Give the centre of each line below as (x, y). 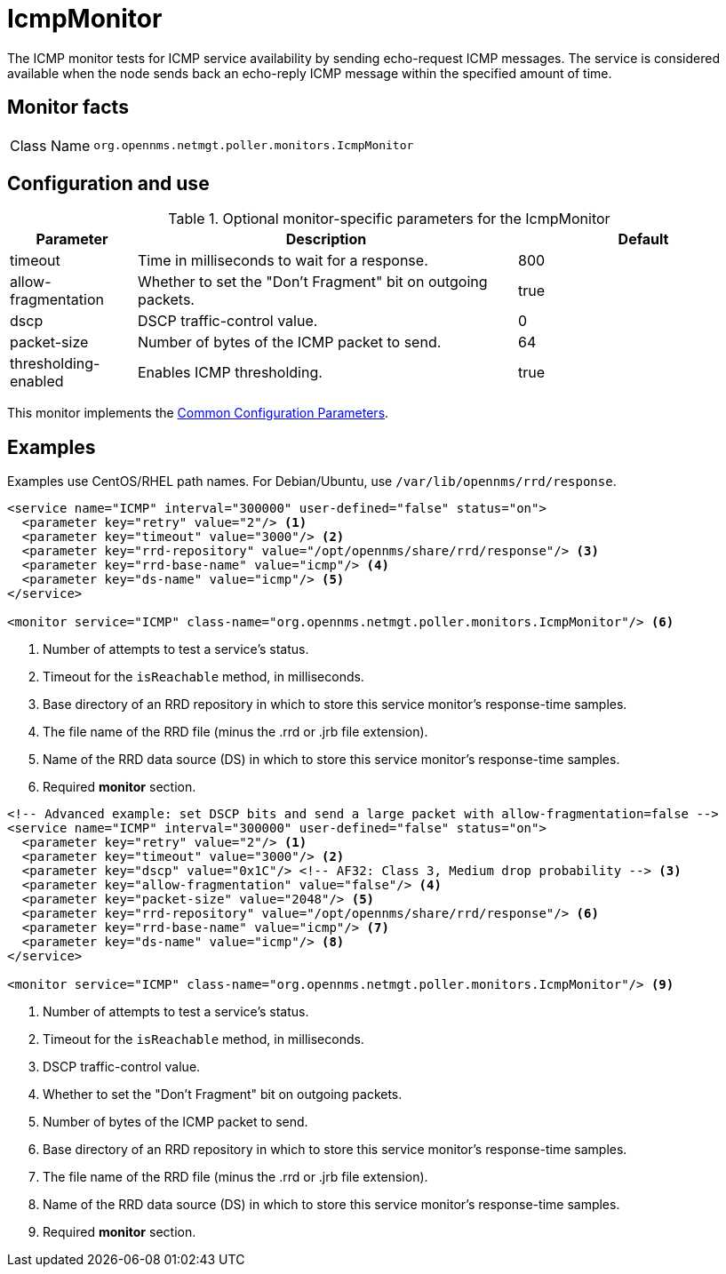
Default (643, 239)
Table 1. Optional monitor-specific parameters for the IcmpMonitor (389, 219)
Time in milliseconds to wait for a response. (283, 261)
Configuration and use (108, 184)
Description (326, 239)
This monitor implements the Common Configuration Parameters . (198, 413)
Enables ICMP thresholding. (230, 373)
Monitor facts (68, 107)
